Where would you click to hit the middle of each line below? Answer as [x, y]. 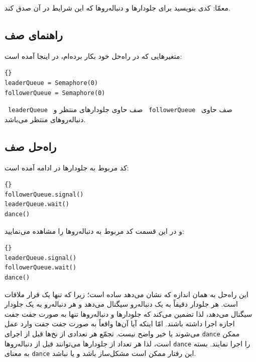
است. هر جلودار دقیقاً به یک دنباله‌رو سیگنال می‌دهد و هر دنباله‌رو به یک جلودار [121, 304]
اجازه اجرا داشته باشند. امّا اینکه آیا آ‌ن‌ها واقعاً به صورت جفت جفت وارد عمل [120, 324]
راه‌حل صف [31, 146]
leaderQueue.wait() [37, 204]
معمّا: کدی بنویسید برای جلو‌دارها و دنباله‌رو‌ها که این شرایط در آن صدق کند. [117, 8]
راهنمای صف [34, 34]
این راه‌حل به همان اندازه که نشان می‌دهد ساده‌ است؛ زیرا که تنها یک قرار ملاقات [126, 294]
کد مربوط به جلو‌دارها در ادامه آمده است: [67, 167]
